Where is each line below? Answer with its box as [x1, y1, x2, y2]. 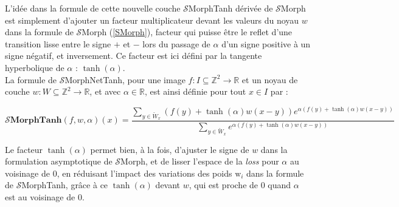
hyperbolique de [5, 61, 64, 73]
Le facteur [5, 143, 43, 155]
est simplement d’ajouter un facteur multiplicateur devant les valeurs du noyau [5, 13, 299, 26]
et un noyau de [241, 73, 298, 86]
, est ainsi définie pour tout [144, 85, 246, 98]
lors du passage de [142, 37, 210, 50]
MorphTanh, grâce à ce [21, 178, 108, 191]
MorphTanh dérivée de [188, 2, 273, 14]
